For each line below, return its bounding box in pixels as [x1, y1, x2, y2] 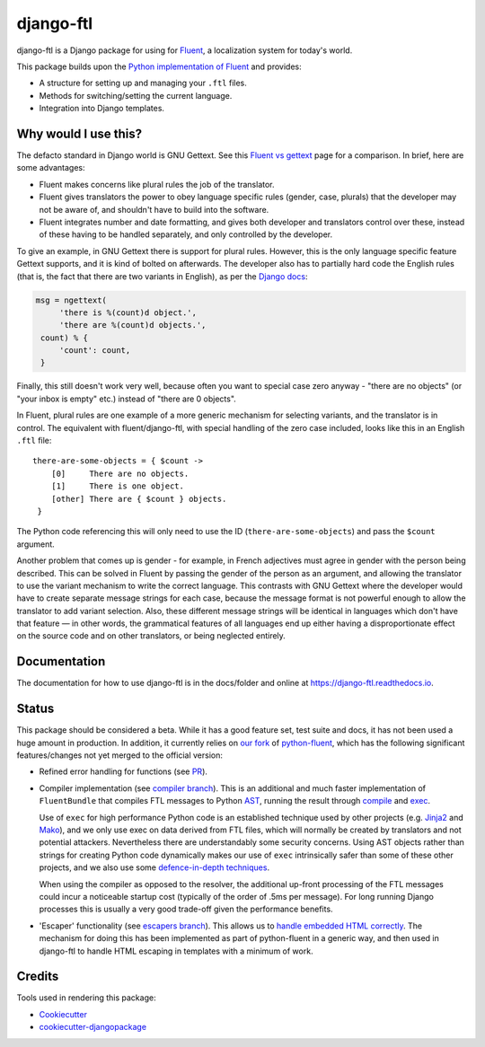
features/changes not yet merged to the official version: [16, 750, 224, 761]
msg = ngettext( [35, 295, 108, 305]
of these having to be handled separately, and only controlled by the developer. [39, 229, 332, 240]
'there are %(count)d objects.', [58, 320, 207, 330]
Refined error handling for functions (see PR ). [39, 766, 208, 777]
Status [16, 701, 55, 717]
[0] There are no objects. [50, 468, 190, 479]
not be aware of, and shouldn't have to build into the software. [39, 204, 269, 215]
